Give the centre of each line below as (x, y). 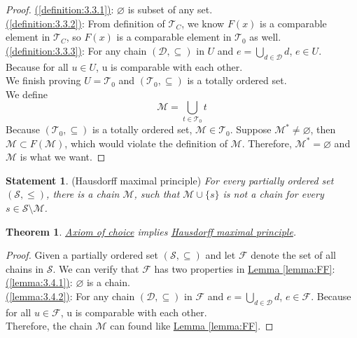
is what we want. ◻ (63, 157)
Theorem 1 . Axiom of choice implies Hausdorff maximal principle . (151, 231)
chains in (25, 268)
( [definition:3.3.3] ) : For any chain (76, 50)
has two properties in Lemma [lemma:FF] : (245, 268)
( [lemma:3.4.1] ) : (39, 282)
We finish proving (43, 80)
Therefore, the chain (49, 326)
